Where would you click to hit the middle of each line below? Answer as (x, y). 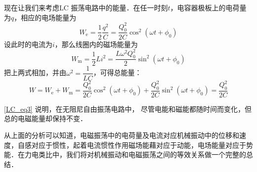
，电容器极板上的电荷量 (208, 7)
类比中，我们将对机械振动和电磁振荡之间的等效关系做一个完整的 (142, 154)
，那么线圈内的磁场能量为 (96, 44)
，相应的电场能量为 (45, 17)
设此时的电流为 (28, 44)
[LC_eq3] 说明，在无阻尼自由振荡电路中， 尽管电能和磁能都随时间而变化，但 (128, 108)
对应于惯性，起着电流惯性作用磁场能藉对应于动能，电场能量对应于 (139, 145)
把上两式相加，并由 (35, 72)
